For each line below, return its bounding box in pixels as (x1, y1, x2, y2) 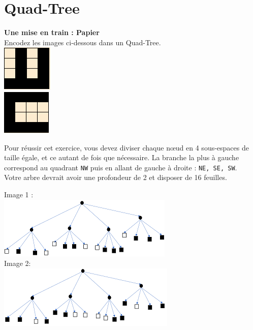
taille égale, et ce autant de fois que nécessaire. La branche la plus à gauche (4, 152, 239, 163)
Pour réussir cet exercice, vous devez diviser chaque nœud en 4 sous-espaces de (4, 142, 249, 153)
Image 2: (4, 258, 31, 268)
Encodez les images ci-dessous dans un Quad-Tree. (4, 37, 161, 47)
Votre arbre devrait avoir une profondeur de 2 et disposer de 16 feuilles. (4, 172, 227, 183)
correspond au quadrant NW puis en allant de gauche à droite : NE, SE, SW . (4, 162, 237, 172)
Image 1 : (4, 189, 34, 199)
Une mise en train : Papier (4, 27, 100, 38)
